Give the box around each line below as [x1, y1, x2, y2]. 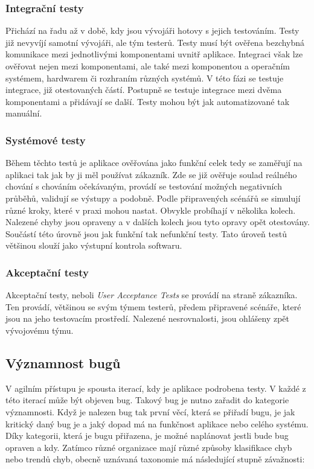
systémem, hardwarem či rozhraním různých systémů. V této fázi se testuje [5, 71, 284, 84]
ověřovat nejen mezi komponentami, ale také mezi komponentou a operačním [5, 60, 290, 72]
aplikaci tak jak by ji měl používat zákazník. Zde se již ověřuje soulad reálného [5, 168, 297, 180]
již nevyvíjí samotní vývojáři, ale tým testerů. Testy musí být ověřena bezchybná [5, 36, 305, 48]
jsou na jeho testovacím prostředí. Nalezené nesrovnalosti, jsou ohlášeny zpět [5, 312, 290, 325]
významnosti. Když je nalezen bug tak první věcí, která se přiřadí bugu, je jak [5, 405, 295, 418]
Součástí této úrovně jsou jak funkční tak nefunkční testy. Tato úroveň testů [5, 227, 287, 240]
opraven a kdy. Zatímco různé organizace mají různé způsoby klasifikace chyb [5, 441, 292, 453]
